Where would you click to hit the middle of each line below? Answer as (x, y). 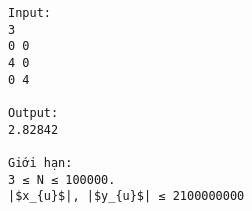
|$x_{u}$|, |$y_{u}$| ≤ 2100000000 (126, 196)
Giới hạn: (40, 162)
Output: (33, 112)
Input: (29, 13)
